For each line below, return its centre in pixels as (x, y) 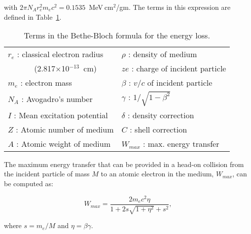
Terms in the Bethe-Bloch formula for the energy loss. (117, 35)
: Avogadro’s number (57, 99)
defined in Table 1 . (33, 17)
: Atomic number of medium (65, 129)
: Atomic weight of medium (63, 143)
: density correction (161, 115)
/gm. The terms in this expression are (173, 7)
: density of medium (163, 54)
